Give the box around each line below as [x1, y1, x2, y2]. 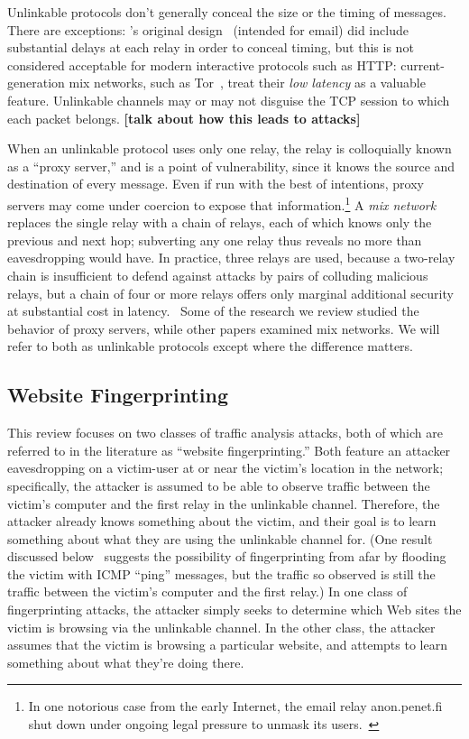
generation [7, 73, 65, 92]
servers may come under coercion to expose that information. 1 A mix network [7, 192, 437, 214]
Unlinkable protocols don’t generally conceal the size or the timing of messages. [7, 3, 446, 21]
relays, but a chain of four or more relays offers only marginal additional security [7, 283, 454, 302]
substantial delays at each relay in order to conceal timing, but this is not [7, 38, 414, 57]
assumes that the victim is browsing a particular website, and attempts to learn [7, 635, 447, 654]
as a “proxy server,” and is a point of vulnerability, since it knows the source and [7, 156, 455, 175]
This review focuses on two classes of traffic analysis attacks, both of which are [7, 423, 443, 442]
